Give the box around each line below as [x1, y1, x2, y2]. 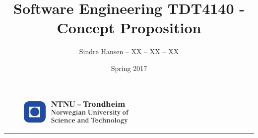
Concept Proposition [57, 17, 201, 38]
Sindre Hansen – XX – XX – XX [79, 46, 179, 57]
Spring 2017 [111, 63, 147, 73]
